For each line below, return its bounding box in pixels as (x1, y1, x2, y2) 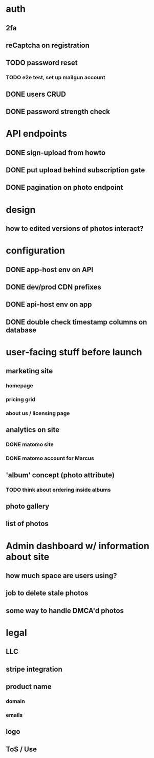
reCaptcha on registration (6, 41, 90, 49)
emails (6, 711, 23, 718)
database (6, 326, 37, 334)
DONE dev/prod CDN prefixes (6, 282, 102, 291)
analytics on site (6, 425, 60, 435)
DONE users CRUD (6, 89, 66, 98)
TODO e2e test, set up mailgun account (6, 74, 105, 81)
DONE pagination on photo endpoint (6, 183, 123, 192)
